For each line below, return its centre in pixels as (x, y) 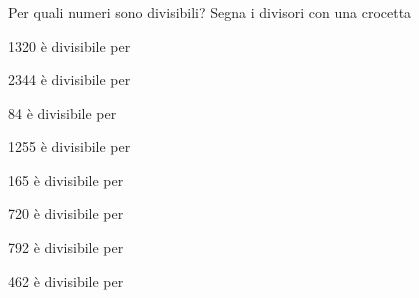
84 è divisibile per (62, 112)
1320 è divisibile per (69, 45)
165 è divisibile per (66, 179)
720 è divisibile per (66, 213)
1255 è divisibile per (69, 146)
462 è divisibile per (66, 280)
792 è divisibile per (66, 247)
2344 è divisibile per (69, 79)
